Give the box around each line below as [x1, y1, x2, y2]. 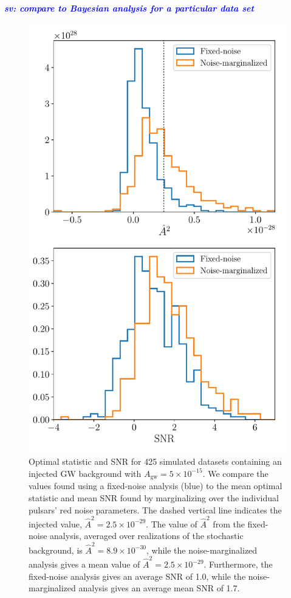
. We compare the [202, 467, 269, 479]
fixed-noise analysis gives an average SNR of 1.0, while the [29, 569, 246, 582]
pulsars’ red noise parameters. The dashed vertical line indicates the [29, 503, 282, 516]
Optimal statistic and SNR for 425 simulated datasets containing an [29, 455, 282, 468]
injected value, [29, 517, 82, 530]
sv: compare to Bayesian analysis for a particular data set [4, 2, 254, 14]
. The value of [146, 517, 197, 530]
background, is [29, 543, 83, 556]
